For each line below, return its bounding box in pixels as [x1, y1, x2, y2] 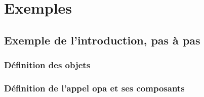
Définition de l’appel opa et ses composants [4, 81, 185, 94]
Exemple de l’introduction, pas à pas [4, 32, 200, 47]
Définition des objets [4, 59, 91, 71]
